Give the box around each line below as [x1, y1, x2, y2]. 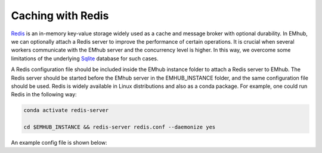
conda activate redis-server [23, 107, 109, 114]
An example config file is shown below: [11, 139, 107, 146]
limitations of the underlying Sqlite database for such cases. [11, 54, 159, 62]
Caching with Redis [11, 9, 109, 22]
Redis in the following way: [11, 91, 77, 98]
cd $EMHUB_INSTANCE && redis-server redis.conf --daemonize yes [23, 124, 216, 131]
